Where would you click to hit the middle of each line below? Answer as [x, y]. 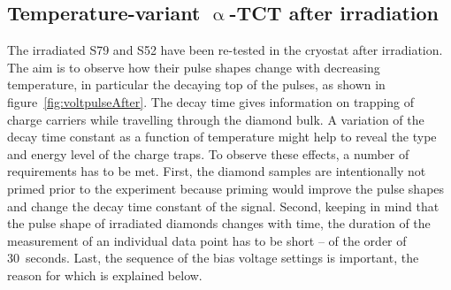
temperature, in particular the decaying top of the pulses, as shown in [196, 84]
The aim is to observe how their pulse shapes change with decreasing [194, 67]
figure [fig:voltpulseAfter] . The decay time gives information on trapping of [211, 101]
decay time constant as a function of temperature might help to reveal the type [222, 137]
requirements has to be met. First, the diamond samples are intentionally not [217, 171]
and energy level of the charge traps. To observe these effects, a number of [208, 153]
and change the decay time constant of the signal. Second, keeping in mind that [223, 206]
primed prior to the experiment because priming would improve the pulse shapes [226, 188]
